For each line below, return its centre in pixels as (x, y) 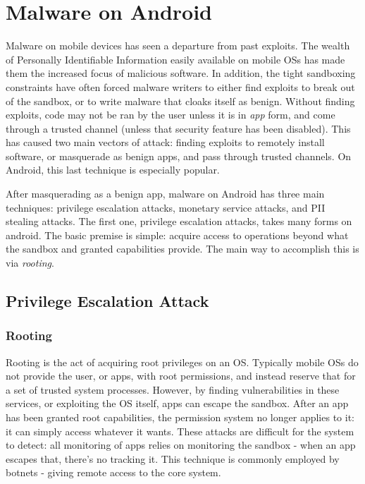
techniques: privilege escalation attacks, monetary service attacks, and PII (166, 207)
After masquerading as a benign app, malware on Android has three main (165, 194)
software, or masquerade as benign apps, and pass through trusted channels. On (179, 156)
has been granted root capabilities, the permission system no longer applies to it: (180, 417)
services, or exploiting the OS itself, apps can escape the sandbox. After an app (177, 403)
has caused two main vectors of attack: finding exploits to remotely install (165, 142)
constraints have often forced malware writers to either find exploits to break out (180, 86)
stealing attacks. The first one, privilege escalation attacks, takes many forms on (179, 221)
